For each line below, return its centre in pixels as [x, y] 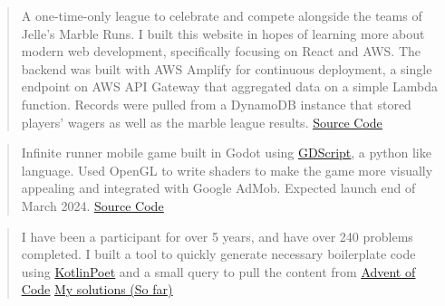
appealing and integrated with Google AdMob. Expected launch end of [218, 188]
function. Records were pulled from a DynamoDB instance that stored [216, 104]
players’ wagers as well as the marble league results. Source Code [202, 122]
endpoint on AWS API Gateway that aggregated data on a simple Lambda [229, 86]
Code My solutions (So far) [97, 289]
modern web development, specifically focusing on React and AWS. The [221, 51]
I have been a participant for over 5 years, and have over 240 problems [217, 236]
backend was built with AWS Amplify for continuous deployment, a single [227, 68]
